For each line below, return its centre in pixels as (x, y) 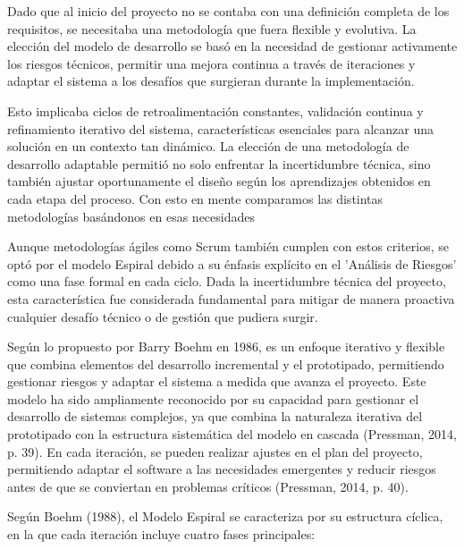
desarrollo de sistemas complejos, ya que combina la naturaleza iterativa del (215, 416)
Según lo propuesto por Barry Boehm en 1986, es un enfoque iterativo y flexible (226, 346)
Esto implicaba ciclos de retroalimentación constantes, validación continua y (215, 110)
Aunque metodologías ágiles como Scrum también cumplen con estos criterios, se (228, 246)
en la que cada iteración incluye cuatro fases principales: (161, 534)
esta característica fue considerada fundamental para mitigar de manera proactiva (231, 298)
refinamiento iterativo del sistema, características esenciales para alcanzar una (221, 128)
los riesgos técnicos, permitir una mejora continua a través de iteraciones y (211, 63)
